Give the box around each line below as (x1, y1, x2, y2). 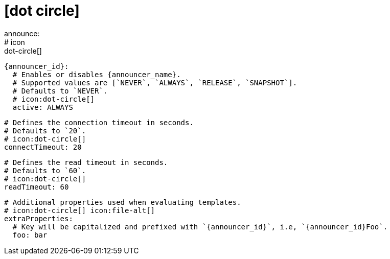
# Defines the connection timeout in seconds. (4, 118, 194, 127)
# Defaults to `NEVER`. (12, 86, 108, 95)
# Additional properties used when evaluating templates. (4, 198, 241, 206)
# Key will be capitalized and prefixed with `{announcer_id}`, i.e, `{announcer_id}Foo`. (12, 222, 388, 231)
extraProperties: (4, 214, 73, 223)
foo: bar (12, 230, 48, 239)
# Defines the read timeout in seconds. (4, 158, 168, 167)
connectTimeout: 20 (4, 143, 82, 151)
